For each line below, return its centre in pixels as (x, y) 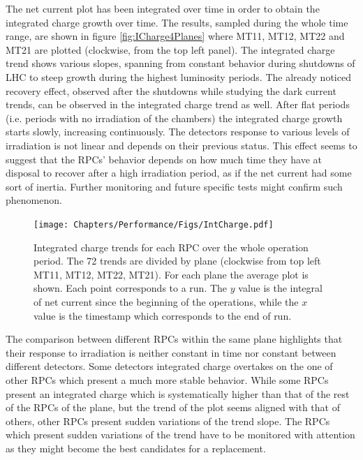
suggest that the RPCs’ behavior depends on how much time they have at (164, 159)
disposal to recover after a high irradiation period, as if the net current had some (179, 173)
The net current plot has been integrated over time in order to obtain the (163, 8)
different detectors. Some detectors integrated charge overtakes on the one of (169, 366)
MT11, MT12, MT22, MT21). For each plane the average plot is (171, 274)
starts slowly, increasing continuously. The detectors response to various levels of (178, 132)
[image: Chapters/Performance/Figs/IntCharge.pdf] (154, 224)
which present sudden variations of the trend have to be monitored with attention (180, 435)
